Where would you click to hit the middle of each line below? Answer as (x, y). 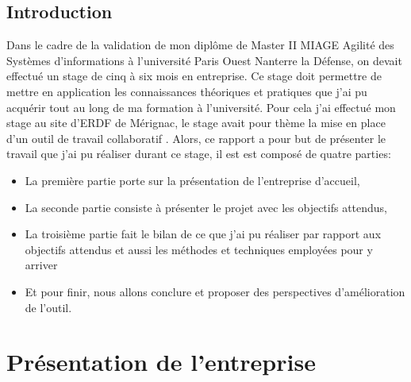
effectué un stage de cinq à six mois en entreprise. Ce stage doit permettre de (194, 76)
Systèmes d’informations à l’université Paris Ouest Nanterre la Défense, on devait (204, 60)
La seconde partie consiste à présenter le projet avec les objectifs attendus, (206, 207)
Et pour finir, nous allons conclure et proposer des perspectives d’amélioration (215, 291)
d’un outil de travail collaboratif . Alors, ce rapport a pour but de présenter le (196, 138)
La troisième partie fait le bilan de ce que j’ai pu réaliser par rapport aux (203, 234)
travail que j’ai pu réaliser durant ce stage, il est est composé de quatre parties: (199, 154)
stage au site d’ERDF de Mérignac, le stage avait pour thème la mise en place (196, 123)
